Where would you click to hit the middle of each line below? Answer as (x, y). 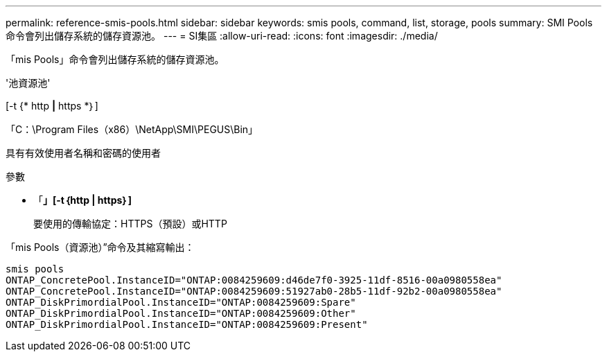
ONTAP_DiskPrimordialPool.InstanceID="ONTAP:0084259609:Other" (181, 313)
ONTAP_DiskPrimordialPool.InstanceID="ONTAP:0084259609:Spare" (181, 302)
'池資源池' (28, 83)
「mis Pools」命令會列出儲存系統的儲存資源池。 (115, 59)
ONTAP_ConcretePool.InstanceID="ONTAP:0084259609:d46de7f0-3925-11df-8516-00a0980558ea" (254, 280)
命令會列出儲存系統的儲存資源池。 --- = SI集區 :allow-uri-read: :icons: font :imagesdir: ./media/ (222, 36)
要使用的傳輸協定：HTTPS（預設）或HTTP (130, 224)
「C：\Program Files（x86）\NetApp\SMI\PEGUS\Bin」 (132, 129)
